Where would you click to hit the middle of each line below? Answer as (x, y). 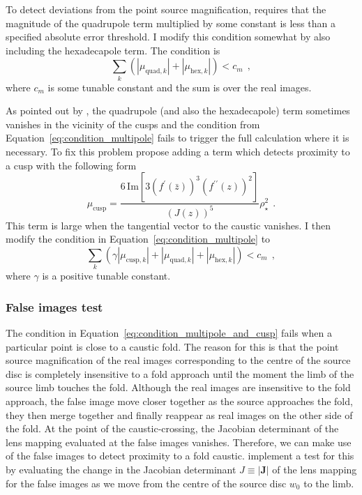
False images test (54, 306)
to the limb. (329, 483)
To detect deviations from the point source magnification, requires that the (166, 9)
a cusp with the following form (71, 165)
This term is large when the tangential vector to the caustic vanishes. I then (168, 225)
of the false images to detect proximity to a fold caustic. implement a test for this (180, 456)
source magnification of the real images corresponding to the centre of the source (178, 360)
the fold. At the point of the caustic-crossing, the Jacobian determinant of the (172, 428)
